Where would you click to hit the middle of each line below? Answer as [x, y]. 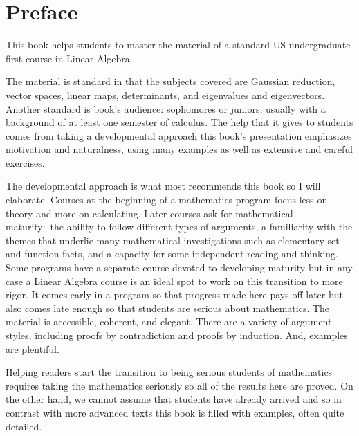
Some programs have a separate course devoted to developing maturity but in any [179, 267]
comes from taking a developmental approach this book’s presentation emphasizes [179, 135]
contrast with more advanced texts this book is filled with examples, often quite [175, 412]
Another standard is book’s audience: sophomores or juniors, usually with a [166, 108]
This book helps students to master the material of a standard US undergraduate [178, 45]
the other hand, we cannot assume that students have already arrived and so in [174, 399]
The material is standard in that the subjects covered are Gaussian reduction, [171, 81]
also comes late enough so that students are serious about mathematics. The [168, 308]
